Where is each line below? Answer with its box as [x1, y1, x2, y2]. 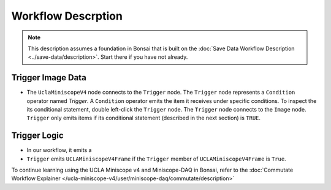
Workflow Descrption [11, 9, 123, 23]
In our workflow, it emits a [26, 146, 92, 154]
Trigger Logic [11, 131, 64, 141]
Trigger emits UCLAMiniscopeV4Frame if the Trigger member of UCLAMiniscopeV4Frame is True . [26, 155, 286, 162]
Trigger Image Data [11, 72, 87, 83]
